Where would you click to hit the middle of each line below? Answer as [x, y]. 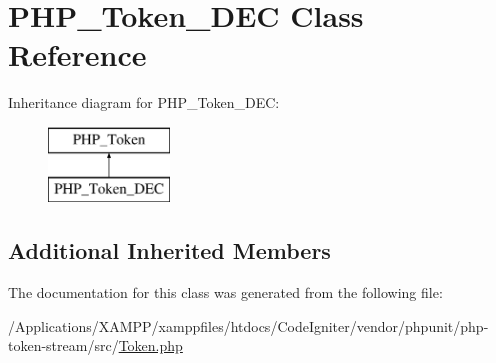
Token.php [150, 345]
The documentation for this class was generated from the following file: [225, 292]
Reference [77, 54]
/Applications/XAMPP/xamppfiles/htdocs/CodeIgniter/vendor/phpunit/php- [248, 325]
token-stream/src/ [63, 345]
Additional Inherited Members [169, 250]
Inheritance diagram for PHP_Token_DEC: [144, 102]
